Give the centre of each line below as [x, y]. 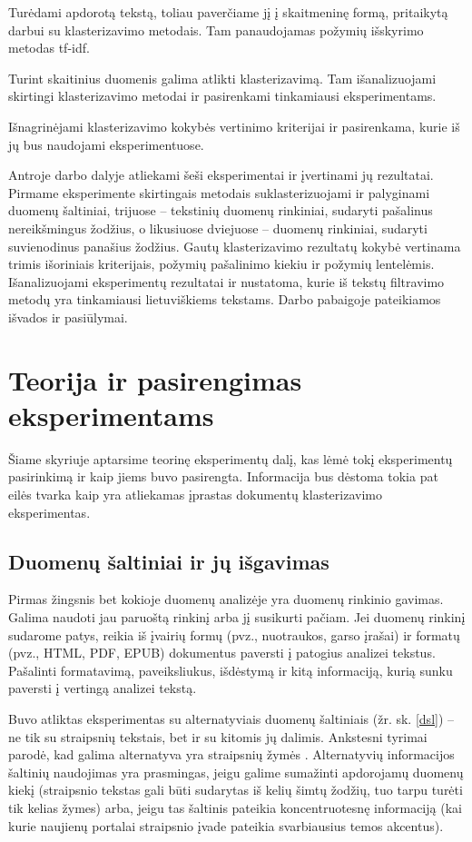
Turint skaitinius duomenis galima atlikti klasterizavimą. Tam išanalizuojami [222, 78]
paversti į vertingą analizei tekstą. [103, 688]
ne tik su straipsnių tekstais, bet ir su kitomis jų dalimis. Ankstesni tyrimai [218, 736]
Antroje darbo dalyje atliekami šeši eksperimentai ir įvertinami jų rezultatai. [221, 175]
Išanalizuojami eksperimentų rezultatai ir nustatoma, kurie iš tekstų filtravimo [226, 281]
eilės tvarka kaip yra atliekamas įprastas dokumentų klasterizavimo [195, 494]
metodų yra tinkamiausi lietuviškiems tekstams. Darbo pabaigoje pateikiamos [225, 299]
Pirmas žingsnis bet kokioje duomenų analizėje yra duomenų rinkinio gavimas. [226, 599]
